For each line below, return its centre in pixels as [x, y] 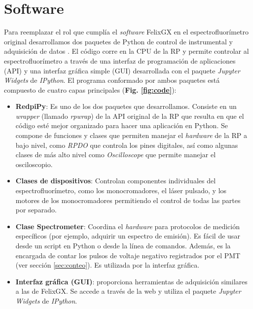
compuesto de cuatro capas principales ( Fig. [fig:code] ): [90, 89]
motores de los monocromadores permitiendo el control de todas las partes [128, 200]
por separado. [36, 210]
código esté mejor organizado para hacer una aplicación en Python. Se [122, 125]
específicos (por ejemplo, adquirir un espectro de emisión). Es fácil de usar [128, 236]
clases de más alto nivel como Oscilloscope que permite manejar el [116, 154]
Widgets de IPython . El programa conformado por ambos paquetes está [112, 80]
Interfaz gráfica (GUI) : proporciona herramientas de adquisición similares [131, 281]
